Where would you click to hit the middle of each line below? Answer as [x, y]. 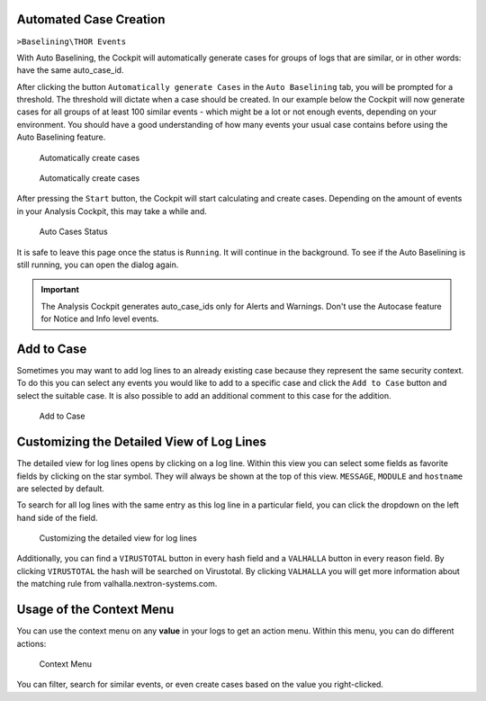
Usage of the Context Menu [95, 610]
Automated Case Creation [91, 19]
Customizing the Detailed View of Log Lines [142, 442]
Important [60, 290]
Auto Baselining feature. [61, 137]
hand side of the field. [57, 517]
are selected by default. [61, 488]
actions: [31, 643]
